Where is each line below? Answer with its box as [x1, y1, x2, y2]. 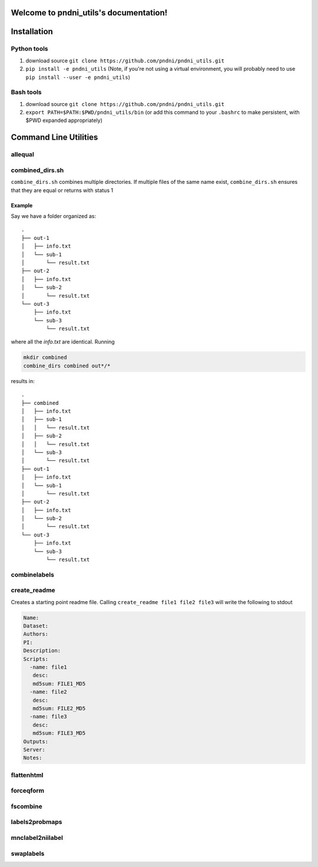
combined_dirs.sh [11, 166, 64, 174]
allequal [11, 150, 35, 159]
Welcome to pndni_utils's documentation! [11, 8, 168, 18]
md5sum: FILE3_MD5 [32, 730, 86, 737]
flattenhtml [11, 771, 44, 779]
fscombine [11, 802, 42, 810]
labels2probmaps [11, 818, 62, 826]
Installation [11, 27, 53, 37]
